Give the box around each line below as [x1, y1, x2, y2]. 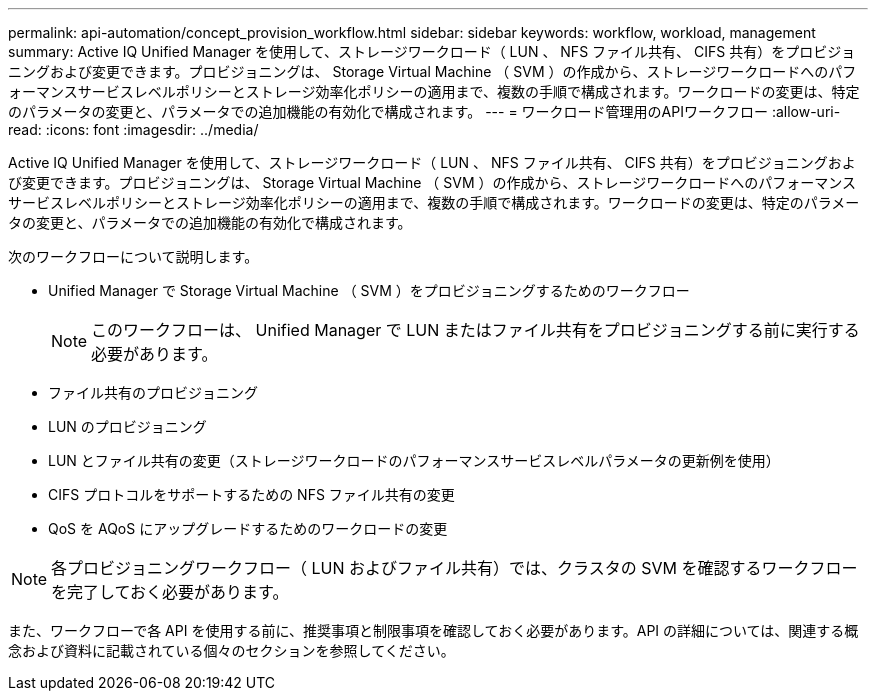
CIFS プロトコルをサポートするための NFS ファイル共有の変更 [48, 486, 455, 503]
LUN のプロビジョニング [48, 418, 207, 435]
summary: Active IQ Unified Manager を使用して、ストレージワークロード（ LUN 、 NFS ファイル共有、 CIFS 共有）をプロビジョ [8, 43, 856, 60]
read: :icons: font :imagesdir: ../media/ [8, 121, 259, 138]
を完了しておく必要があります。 [51, 582, 289, 602]
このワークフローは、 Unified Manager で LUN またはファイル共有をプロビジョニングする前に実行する [91, 320, 860, 340]
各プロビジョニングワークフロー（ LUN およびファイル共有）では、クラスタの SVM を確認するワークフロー [51, 558, 858, 578]
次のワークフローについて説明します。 [8, 248, 259, 265]
